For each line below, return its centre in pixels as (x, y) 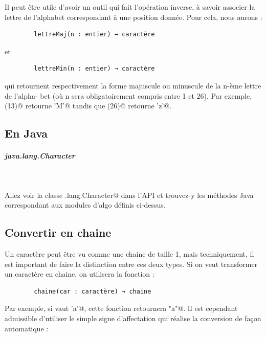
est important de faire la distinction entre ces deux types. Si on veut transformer (131, 264)
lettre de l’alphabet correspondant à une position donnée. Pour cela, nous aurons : (134, 17)
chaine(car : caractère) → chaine (93, 291)
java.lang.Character (40, 156)
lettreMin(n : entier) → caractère (94, 69)
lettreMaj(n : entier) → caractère (94, 35)
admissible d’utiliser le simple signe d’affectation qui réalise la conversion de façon (133, 318)
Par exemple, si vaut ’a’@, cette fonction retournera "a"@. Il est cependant (121, 308)
